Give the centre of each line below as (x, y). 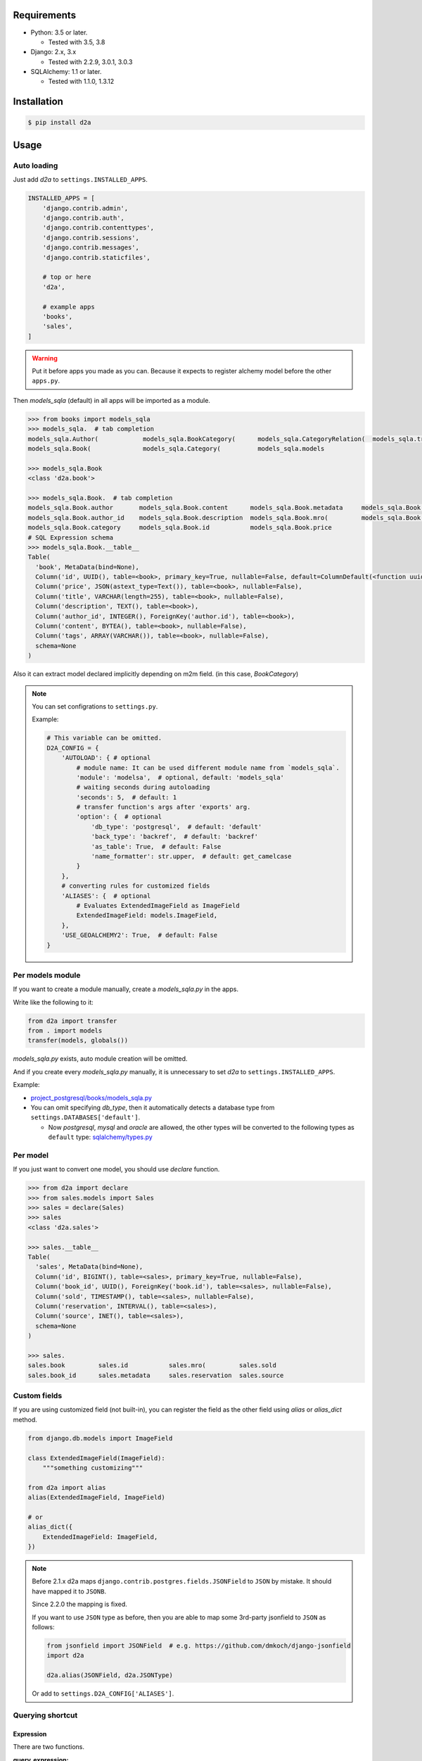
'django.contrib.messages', (91, 248)
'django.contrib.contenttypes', (98, 228)
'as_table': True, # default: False (156, 846)
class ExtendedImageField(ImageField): (96, 1458)
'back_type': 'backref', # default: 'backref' (175, 837)
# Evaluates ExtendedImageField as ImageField (158, 906)
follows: (43, 1627)
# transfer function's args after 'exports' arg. (164, 807)
